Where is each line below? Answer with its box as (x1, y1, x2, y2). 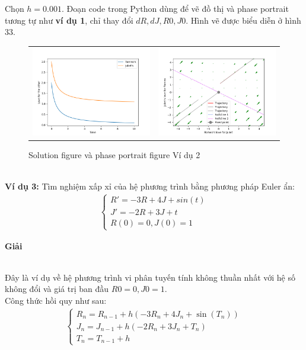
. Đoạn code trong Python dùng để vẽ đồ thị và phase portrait (61, 2, 289, 14)
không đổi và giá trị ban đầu (5, 282, 109, 295)
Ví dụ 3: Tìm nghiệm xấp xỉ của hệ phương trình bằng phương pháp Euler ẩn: (5, 180, 295, 192)
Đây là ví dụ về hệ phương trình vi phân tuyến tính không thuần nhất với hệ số (5, 271, 295, 283)
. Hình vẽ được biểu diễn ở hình (186, 14, 301, 26)
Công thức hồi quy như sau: (5, 294, 107, 306)
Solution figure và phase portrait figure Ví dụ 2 (28, 149, 200, 161)
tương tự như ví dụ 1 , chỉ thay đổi (5, 14, 133, 26)
